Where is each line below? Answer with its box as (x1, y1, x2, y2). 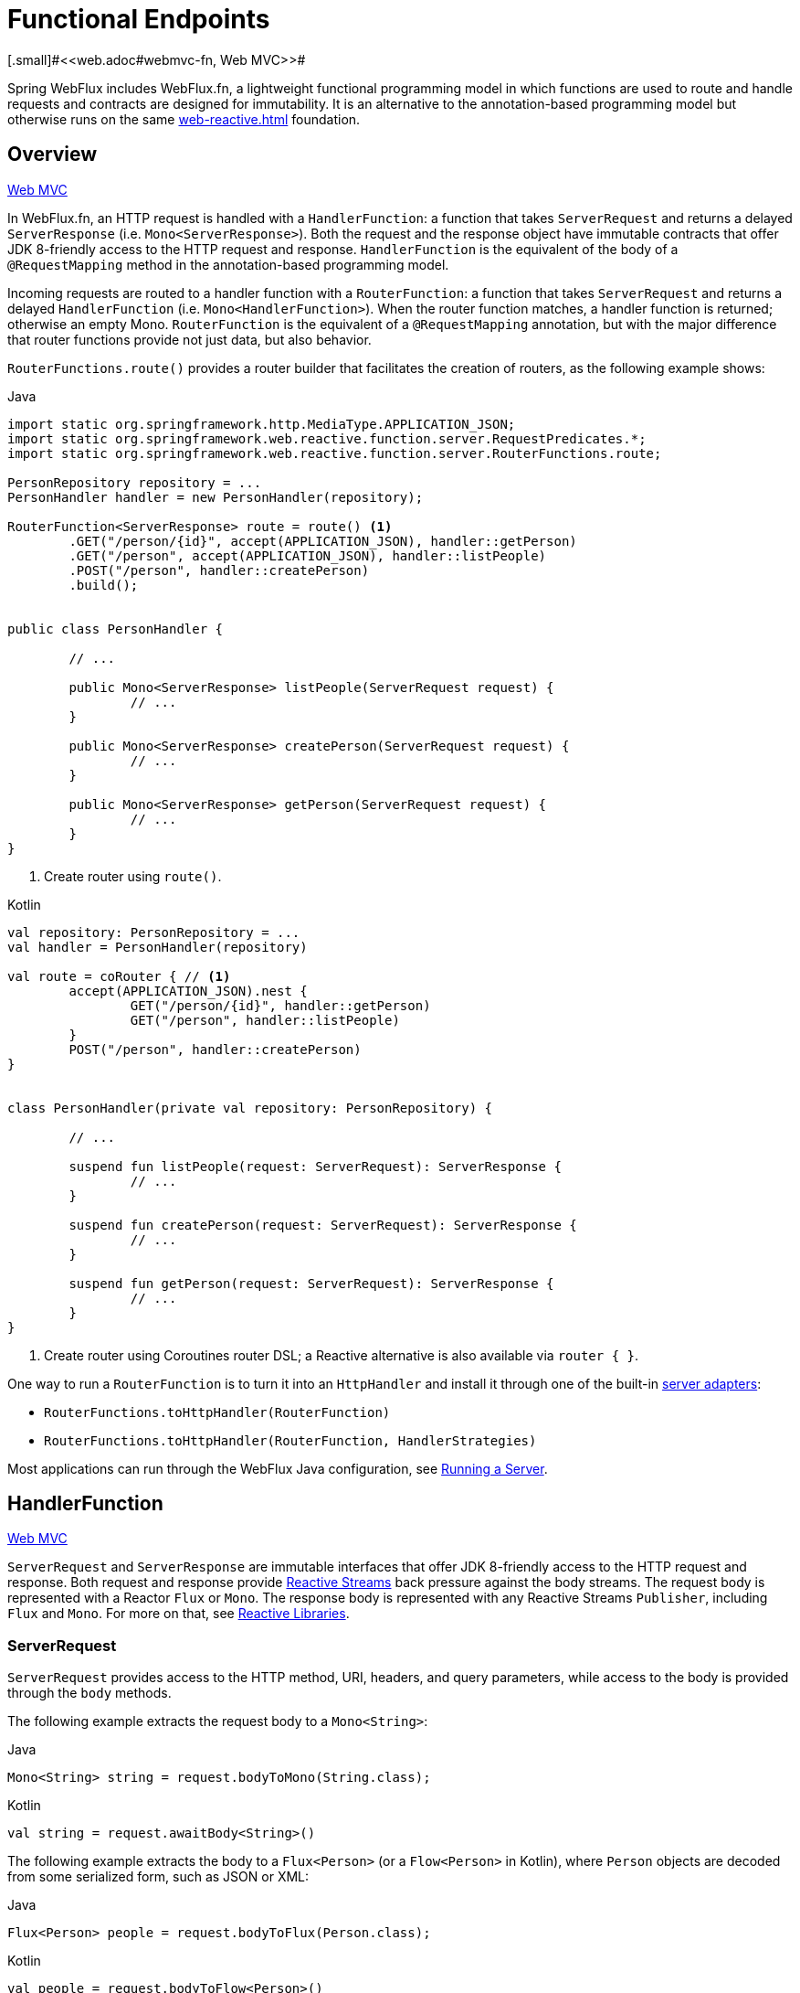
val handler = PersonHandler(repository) (7, 939, 308, 954)
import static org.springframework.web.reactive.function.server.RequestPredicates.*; (7, 431, 647, 446)
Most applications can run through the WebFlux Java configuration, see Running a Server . (7, 1460, 548, 1476)
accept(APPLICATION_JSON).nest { (68, 983, 308, 998)
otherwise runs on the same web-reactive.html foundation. (7, 111, 361, 127)
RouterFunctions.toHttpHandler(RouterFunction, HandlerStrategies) (44, 1433, 537, 1448)
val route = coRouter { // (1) (7, 968, 231, 984)
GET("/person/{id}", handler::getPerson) (130, 997, 431, 1013)
